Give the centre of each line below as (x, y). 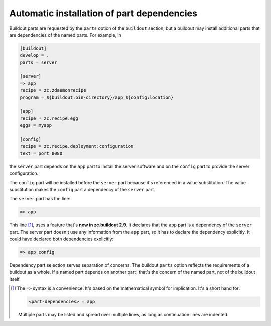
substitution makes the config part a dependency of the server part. (82, 189)
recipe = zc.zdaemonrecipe (53, 90)
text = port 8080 (41, 153)
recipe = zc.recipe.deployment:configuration (77, 146)
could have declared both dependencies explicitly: (61, 239)
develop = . (35, 55)
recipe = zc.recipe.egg (49, 118)
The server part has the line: (40, 199)
